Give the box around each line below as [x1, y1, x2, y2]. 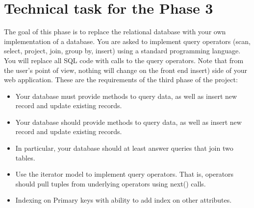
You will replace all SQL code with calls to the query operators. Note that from [4, 55, 244, 65]
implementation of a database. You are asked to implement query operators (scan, [4, 36, 251, 46]
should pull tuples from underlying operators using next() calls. [15, 178, 206, 188]
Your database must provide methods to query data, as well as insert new [15, 91, 237, 101]
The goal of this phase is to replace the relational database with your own [4, 26, 226, 37]
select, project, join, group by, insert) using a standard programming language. [4, 46, 241, 56]
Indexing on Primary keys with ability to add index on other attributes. [15, 195, 232, 205]
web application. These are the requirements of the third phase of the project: [4, 74, 238, 85]
